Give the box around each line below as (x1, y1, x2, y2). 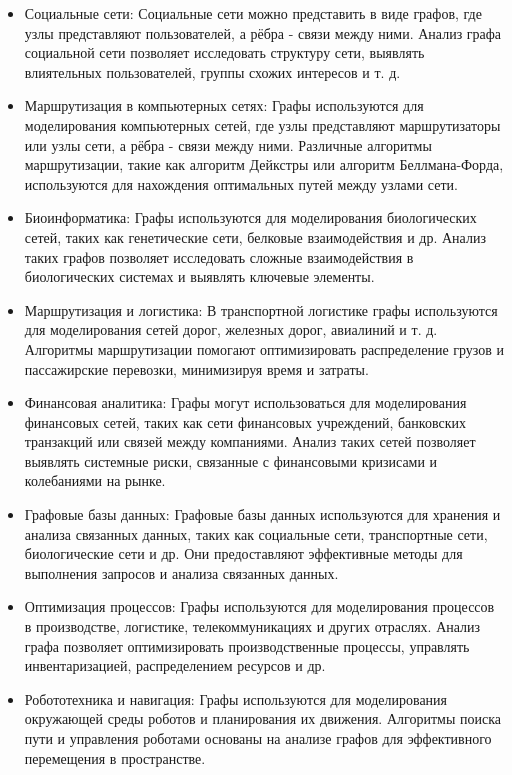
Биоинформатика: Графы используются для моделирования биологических (24, 207, 477, 228)
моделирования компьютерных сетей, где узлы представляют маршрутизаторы (24, 114, 501, 135)
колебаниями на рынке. (24, 470, 166, 491)
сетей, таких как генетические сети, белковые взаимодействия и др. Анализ (24, 226, 486, 247)
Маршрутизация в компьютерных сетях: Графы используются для (24, 95, 424, 116)
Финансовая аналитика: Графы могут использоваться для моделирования (24, 392, 467, 413)
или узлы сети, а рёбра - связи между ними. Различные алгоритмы (24, 134, 432, 155)
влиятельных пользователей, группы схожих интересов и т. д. (24, 61, 401, 82)
